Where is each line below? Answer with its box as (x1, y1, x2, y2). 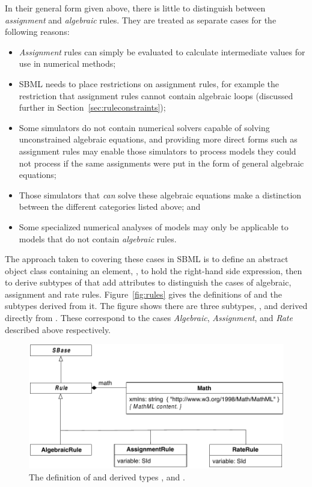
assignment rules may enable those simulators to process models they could (19, 144, 296, 157)
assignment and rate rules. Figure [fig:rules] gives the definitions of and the (5, 287, 282, 300)
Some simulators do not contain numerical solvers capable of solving (19, 121, 270, 133)
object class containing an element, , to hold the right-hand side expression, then (5, 264, 302, 277)
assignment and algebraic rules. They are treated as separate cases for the (5, 13, 277, 26)
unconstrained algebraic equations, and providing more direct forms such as (19, 133, 298, 145)
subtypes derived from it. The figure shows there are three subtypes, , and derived (5, 299, 308, 312)
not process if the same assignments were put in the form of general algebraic (19, 156, 304, 169)
